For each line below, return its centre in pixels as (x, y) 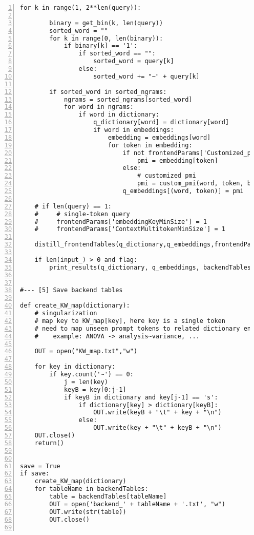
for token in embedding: (150, 145)
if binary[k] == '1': (101, 46)
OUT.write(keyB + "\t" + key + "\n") (157, 413)
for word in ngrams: (99, 107)
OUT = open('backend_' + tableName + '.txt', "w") (137, 504)
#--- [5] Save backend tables (71, 290)
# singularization (66, 313)
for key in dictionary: (75, 367)
